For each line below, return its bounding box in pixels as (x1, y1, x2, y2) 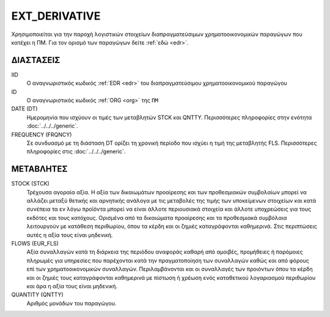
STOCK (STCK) (11, 180, 50, 188)
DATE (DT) (11, 105, 38, 112)
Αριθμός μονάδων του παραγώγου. (26, 299, 117, 307)
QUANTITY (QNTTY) (11, 291, 64, 299)
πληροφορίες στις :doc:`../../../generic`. (26, 148, 126, 155)
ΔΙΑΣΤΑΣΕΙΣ (11, 55, 61, 65)
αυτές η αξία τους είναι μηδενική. (26, 231, 113, 238)
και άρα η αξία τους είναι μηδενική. (26, 282, 118, 290)
